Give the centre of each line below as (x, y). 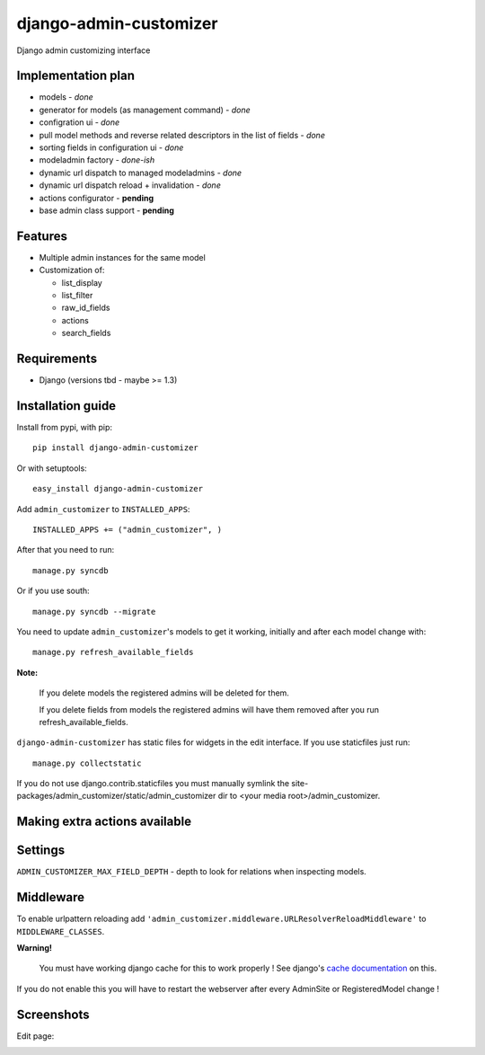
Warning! (35, 948)
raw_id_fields (86, 308)
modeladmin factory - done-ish (97, 160)
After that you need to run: (66, 550)
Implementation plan (75, 76)
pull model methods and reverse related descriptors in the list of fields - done (182, 135)
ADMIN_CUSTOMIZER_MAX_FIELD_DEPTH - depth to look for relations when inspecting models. (192, 872)
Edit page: (35, 1036)
